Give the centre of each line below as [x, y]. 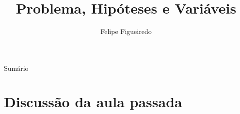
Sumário [16, 68]
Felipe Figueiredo [126, 31]
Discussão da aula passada [93, 101]
